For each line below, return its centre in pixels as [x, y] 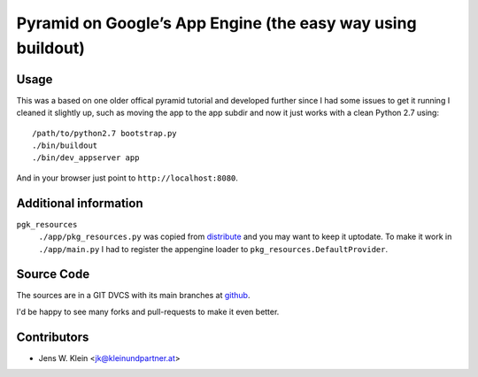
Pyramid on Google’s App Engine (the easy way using [216, 23]
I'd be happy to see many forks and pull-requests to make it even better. [148, 312]
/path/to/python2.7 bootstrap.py [104, 133]
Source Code [53, 274]
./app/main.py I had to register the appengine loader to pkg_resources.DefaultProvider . [213, 249]
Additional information [80, 203]
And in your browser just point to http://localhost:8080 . [127, 178]
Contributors [53, 337]
